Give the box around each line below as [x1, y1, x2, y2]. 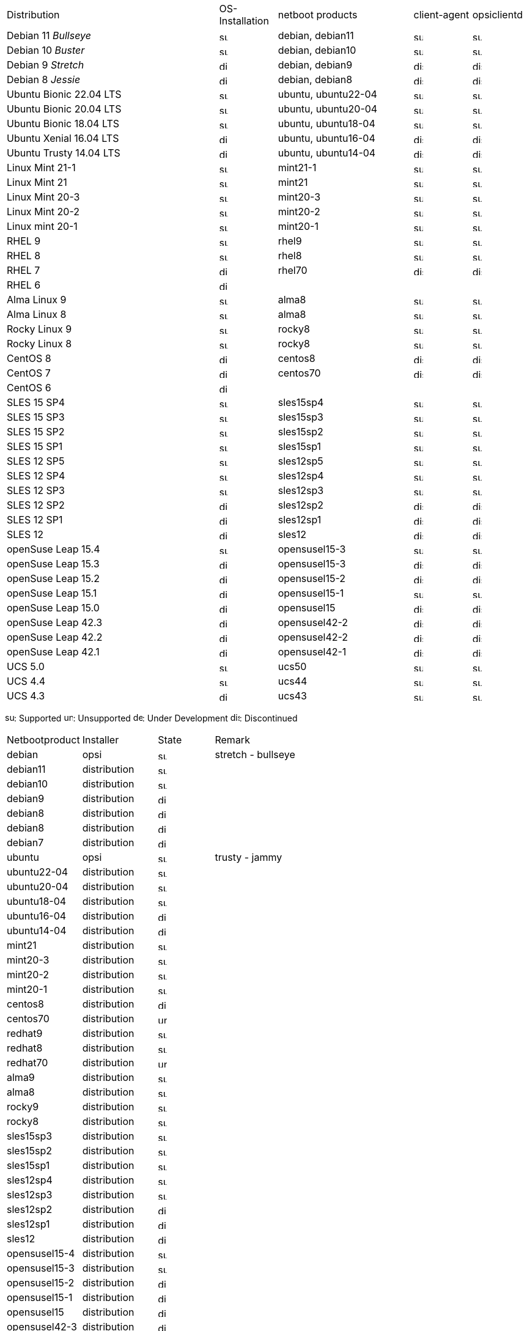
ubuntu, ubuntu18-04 [278, 117, 375, 130]
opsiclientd [472, 9, 523, 21]
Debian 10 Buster [7, 44, 85, 56]
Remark [215, 734, 250, 746]
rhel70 [278, 264, 308, 276]
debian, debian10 [278, 44, 356, 56]
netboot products [278, 9, 358, 21]
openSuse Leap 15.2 [7, 572, 100, 584]
